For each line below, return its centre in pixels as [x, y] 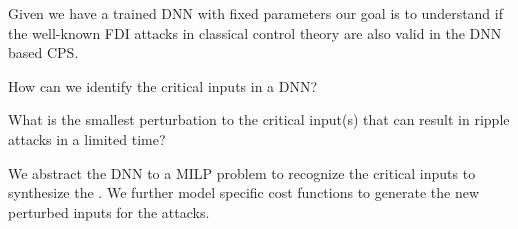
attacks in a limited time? [87, 138]
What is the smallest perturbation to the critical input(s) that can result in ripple [259, 119]
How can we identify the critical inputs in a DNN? [163, 85]
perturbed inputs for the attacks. [109, 211]
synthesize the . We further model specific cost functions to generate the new [244, 192]
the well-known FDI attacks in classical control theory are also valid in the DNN [255, 32]
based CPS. [43, 52]
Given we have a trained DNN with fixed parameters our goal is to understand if [255, 13]
